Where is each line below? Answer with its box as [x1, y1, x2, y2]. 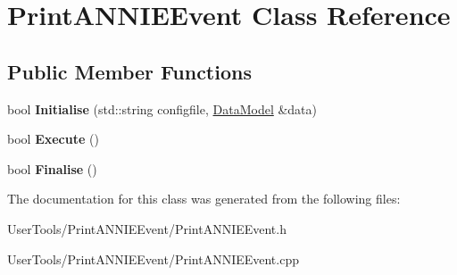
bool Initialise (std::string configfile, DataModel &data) [7, 99, 318, 118]
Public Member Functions [7, 57, 252, 85]
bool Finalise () [7, 159, 97, 178]
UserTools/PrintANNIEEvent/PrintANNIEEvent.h [7, 219, 287, 237]
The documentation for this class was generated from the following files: [7, 189, 401, 208]
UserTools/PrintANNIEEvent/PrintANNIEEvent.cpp [7, 249, 299, 268]
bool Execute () [7, 129, 99, 148]
